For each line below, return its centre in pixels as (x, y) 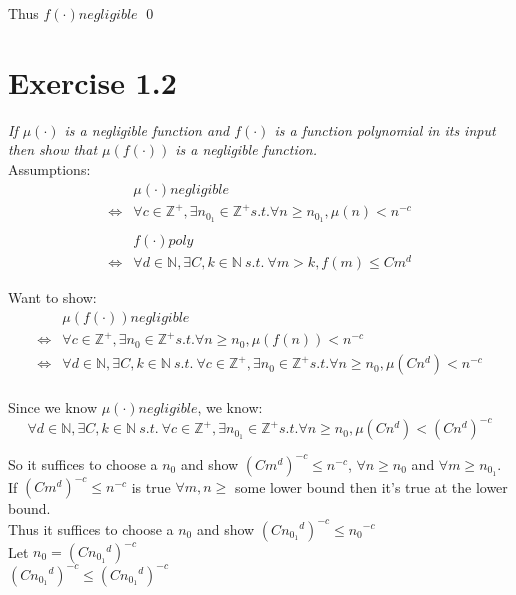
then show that (53, 149)
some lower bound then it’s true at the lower (371, 486)
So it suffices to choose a (83, 463)
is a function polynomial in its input (385, 129)
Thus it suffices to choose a (91, 528)
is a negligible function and (147, 129)
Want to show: (52, 297)
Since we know (53, 407)
